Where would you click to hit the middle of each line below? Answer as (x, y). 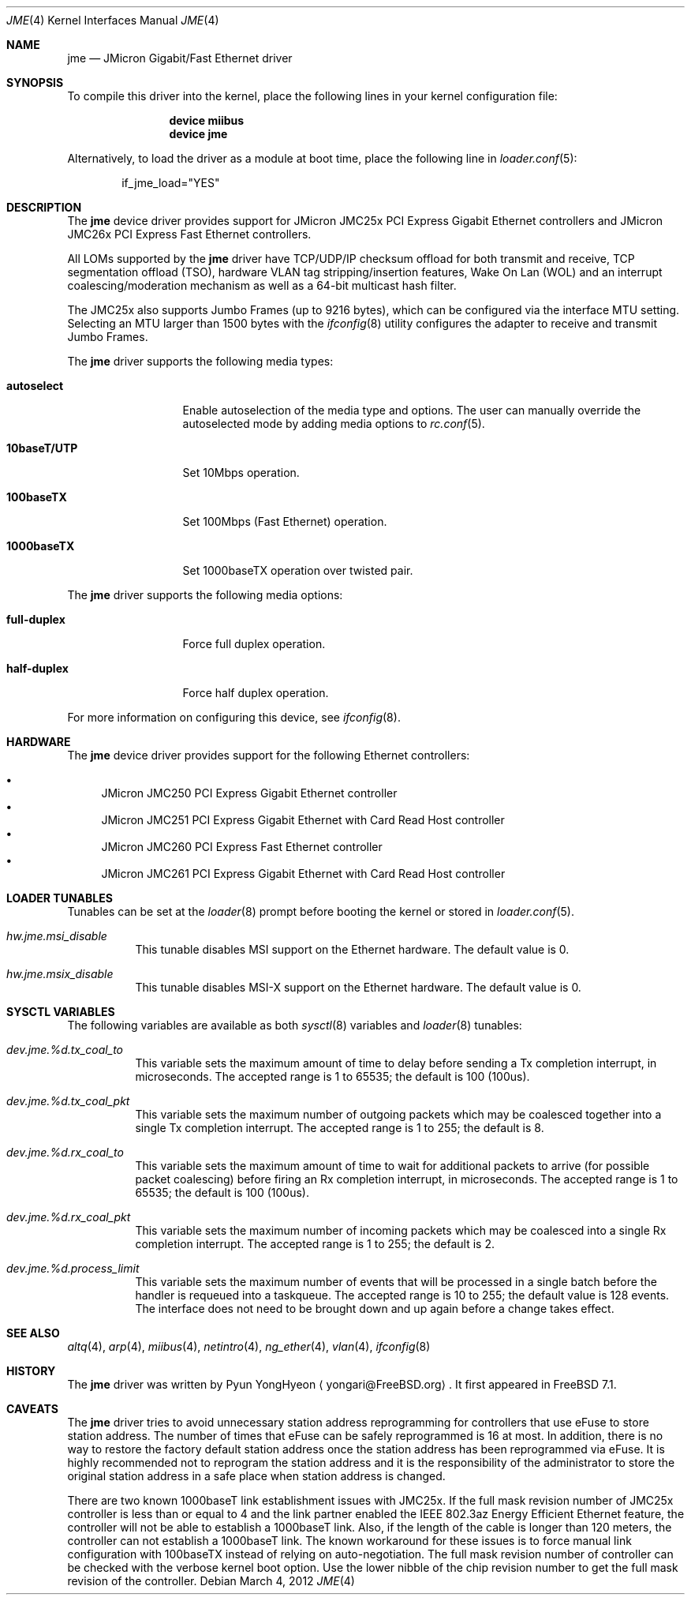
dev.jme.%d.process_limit (73, 1268)
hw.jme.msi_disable (57, 936)
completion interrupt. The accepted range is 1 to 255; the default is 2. (315, 1244)
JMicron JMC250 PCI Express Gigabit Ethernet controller (249, 793)
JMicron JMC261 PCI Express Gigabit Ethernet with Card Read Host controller (303, 874)
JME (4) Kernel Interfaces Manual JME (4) (113, 20)
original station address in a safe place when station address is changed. (256, 1476)
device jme (198, 134)
